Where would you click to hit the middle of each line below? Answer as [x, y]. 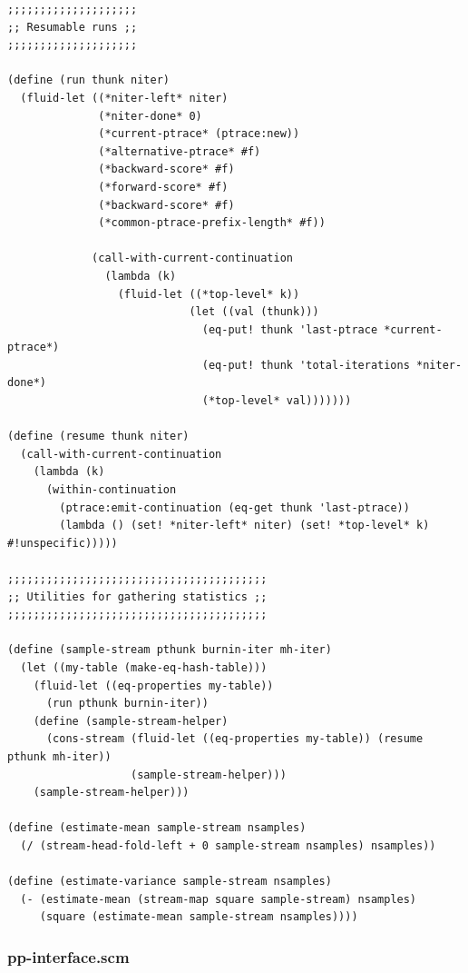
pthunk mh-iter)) [59, 756]
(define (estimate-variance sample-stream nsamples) [170, 882]
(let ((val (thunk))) [254, 312]
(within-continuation [111, 490]
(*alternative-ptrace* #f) [180, 151]
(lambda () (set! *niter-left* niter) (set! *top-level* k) [244, 526]
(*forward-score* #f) [163, 187]
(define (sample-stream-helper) [131, 721]
